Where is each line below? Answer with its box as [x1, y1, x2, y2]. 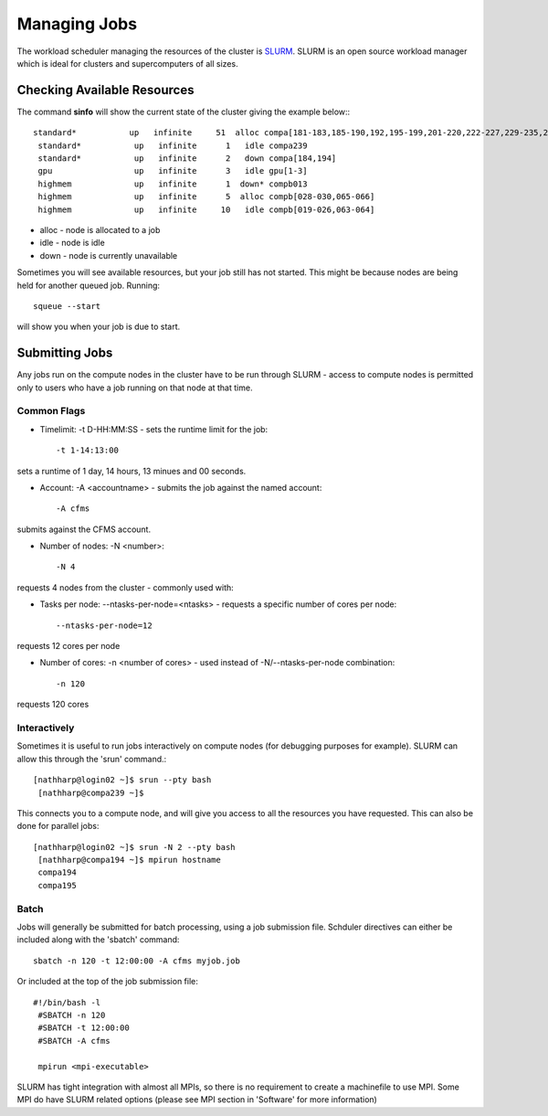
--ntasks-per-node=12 [56, 620, 153, 631]
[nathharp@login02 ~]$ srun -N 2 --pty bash [33, 842, 237, 852]
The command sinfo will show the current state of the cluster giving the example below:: [16, 106, 351, 117]
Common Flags [16, 405, 86, 418]
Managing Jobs [16, 14, 137, 34]
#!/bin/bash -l [33, 997, 101, 1007]
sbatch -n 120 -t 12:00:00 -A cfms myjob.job [33, 955, 241, 966]
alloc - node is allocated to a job [39, 224, 161, 235]
